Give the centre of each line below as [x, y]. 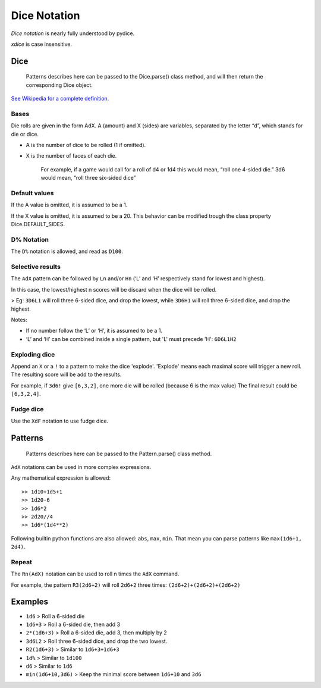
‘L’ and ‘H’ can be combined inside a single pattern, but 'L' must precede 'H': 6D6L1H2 [131, 339]
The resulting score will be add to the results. [66, 374]
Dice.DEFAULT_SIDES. [38, 224]
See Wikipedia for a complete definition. [60, 99]
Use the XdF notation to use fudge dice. [60, 421]
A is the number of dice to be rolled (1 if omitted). [86, 145]
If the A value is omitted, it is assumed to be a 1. [69, 205]
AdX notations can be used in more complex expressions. [81, 467]
